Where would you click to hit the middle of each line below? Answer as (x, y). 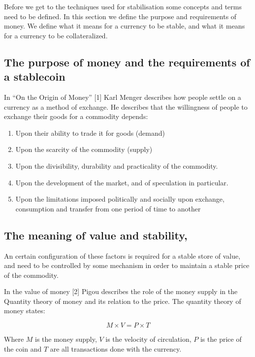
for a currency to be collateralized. (56, 35)
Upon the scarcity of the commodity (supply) (84, 149)
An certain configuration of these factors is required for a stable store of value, (122, 255)
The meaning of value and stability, (96, 235)
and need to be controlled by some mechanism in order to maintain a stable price (127, 265)
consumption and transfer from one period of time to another (108, 208)
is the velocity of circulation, (148, 339)
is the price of (221, 339)
